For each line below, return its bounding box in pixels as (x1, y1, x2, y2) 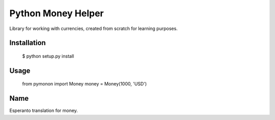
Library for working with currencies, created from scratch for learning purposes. (9, 25, 178, 32)
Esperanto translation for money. (9, 107, 78, 114)
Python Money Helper (9, 8, 104, 19)
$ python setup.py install (22, 53, 74, 59)
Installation (9, 39, 46, 47)
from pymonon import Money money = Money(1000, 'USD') (22, 81, 147, 87)
